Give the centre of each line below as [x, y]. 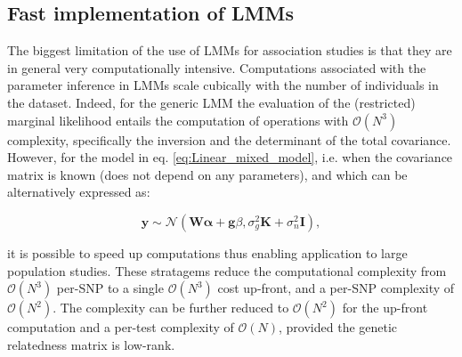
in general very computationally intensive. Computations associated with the [217, 67]
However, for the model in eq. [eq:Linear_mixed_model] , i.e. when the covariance [230, 157]
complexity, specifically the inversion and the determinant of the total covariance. [229, 139]
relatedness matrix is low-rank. [91, 344]
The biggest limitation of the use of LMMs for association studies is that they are [230, 50]
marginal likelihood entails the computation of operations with [178, 120]
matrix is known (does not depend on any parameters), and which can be [207, 174]
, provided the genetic [338, 327]
